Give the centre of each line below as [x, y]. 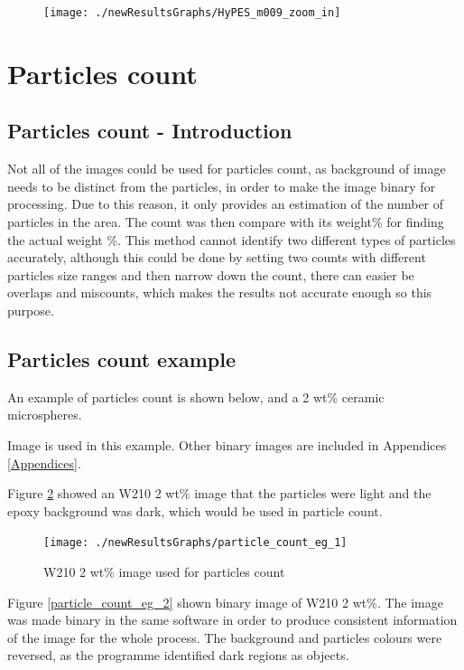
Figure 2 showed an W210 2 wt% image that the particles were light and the [219, 493]
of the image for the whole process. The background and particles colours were [225, 637]
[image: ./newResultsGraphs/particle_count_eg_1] [195, 543]
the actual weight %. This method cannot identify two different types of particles [232, 239]
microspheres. [45, 415]
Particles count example [121, 359]
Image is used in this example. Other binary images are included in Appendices [227, 444]
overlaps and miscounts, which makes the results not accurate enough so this [220, 293]
